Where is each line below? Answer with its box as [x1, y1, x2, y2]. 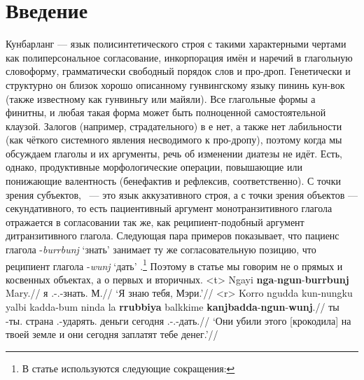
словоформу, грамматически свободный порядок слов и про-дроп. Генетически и [6, 64, 351, 78]
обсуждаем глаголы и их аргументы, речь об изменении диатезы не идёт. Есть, [6, 146, 343, 160]
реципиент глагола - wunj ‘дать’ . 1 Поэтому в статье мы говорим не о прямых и [6, 256, 343, 273]
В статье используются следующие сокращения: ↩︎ [22, 360, 235, 375]
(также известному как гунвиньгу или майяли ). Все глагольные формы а [6, 91, 316, 106]
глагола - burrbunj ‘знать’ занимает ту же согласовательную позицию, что [6, 242, 316, 257]
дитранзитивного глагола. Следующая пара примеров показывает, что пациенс [6, 228, 339, 243]
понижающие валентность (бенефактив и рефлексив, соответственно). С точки [6, 174, 341, 188]
